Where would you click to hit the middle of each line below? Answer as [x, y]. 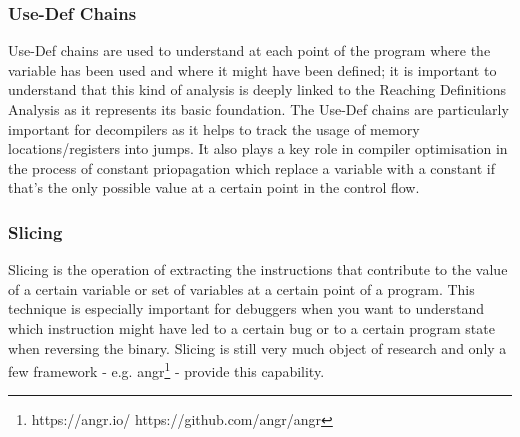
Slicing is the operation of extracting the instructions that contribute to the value [258, 269]
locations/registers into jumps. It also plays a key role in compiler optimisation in [258, 148]
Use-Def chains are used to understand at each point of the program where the [249, 50]
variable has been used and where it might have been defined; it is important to [252, 69]
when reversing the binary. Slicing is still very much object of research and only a [257, 347]
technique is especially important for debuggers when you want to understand [246, 308]
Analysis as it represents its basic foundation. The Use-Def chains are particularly [258, 109]
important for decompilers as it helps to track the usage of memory [214, 128]
